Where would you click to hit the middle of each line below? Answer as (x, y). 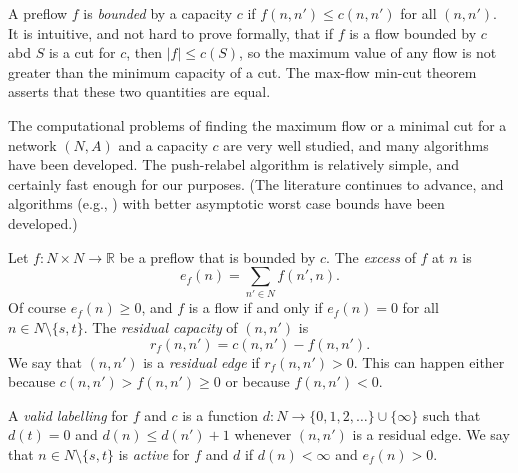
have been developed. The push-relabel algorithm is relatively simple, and (234, 164)
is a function (220, 414)
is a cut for (82, 52)
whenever (263, 434)
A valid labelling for (68, 414)
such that (451, 414)
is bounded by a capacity (158, 13)
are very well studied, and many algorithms (356, 144)
